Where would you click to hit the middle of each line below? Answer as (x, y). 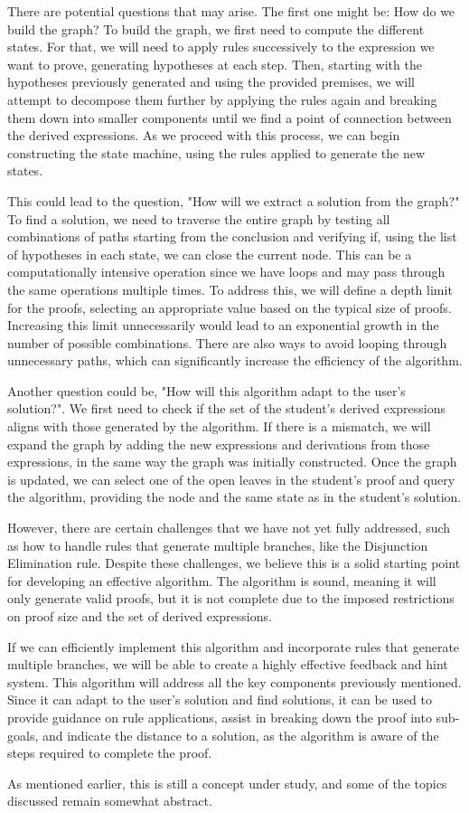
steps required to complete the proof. (110, 753)
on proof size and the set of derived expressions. (140, 616)
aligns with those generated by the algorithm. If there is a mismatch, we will (219, 426)
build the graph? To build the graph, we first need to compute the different (216, 28)
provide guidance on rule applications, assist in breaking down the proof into (220, 717)
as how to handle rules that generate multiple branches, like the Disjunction (218, 545)
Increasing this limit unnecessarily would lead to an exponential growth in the (223, 325)
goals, (23, 735)
